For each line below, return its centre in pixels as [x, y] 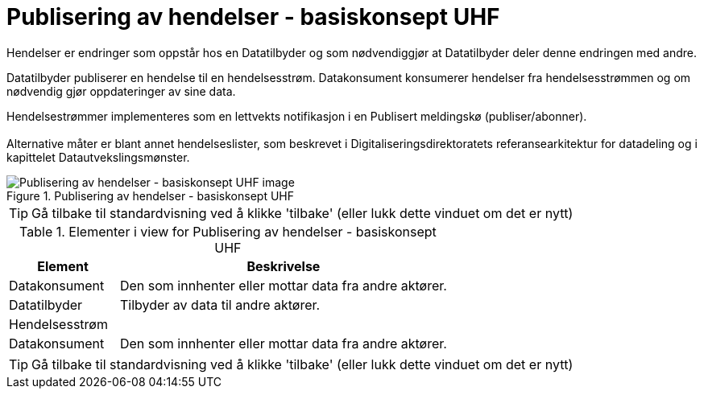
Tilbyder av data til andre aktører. [220, 304]
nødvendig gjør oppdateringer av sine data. [121, 91]
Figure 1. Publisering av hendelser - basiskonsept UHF [150, 195]
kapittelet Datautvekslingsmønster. [98, 157]
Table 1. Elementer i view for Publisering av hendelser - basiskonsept [228, 231]
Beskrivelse [284, 266]
